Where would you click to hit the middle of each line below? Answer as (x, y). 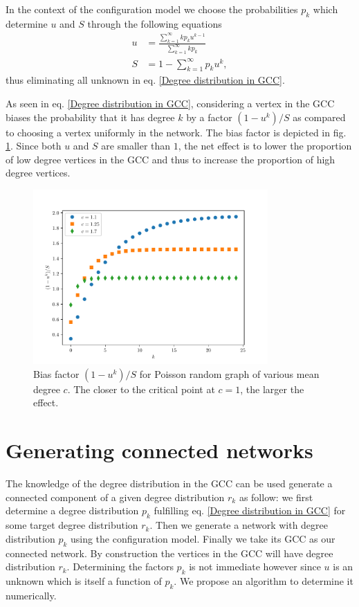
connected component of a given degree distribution (115, 497)
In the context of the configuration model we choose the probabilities (152, 9)
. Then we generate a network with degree (239, 525)
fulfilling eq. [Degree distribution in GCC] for (250, 510)
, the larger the (272, 389)
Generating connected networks (159, 450)
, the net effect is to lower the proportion (265, 146)
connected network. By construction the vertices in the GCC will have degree (169, 553)
